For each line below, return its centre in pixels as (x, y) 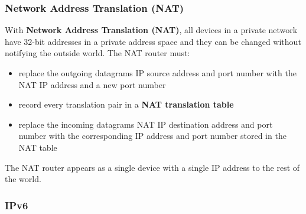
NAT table (38, 147)
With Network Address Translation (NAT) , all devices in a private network (151, 30)
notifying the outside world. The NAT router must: (97, 53)
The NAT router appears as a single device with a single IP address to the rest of (152, 167)
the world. (23, 179)
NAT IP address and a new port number (92, 84)
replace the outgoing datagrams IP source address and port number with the (157, 73)
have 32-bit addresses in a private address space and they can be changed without (153, 41)
